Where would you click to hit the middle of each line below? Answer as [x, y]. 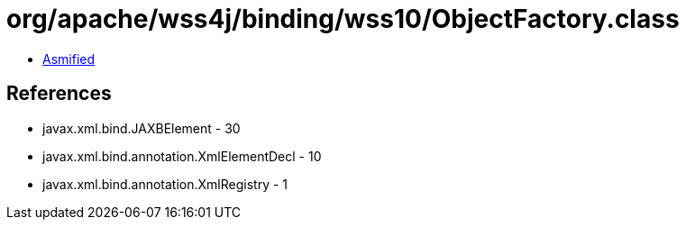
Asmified [69, 59]
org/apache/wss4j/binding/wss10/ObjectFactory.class [343, 19]
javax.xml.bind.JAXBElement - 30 [142, 128]
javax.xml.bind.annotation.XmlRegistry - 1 [165, 184]
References [59, 94]
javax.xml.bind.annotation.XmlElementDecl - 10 [182, 156]
